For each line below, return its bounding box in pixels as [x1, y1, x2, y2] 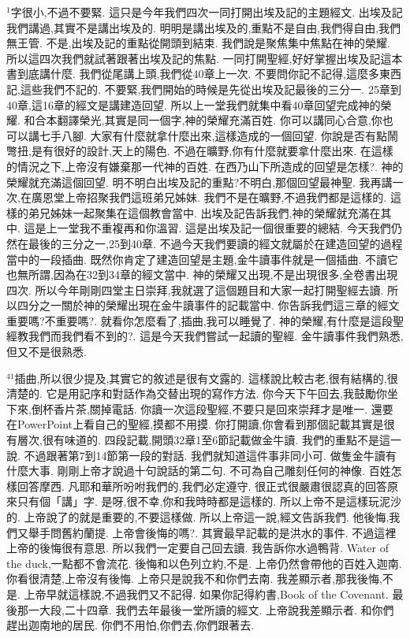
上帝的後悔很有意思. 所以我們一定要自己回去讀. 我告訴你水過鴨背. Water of [6, 540, 389, 556]
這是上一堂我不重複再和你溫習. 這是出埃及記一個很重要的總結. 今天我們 [24, 220, 391, 236]
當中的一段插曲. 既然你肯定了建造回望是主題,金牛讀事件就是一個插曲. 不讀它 [6, 250, 398, 267]
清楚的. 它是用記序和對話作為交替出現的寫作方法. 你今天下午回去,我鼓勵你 [6, 385, 387, 402]
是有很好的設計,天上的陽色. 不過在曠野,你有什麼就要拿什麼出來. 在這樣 [31, 143, 393, 159]
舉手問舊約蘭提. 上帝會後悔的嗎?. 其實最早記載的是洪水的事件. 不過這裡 [28, 524, 397, 540]
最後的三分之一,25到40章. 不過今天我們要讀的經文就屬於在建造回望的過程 [28, 235, 403, 251]
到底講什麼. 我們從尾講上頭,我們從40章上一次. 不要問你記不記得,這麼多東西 [17, 65, 401, 82]
